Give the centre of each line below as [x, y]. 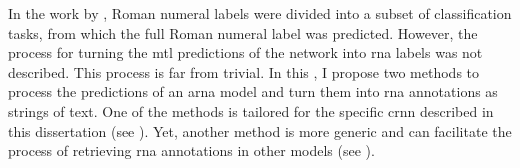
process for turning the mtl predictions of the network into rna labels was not [245, 52]
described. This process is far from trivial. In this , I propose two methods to [244, 71]
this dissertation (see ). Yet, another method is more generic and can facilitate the [260, 130]
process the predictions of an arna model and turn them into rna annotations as [253, 91]
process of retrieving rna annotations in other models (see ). [191, 150]
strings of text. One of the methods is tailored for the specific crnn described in [251, 110]
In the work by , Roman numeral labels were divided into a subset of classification [260, 13]
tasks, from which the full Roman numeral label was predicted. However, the [243, 32]
